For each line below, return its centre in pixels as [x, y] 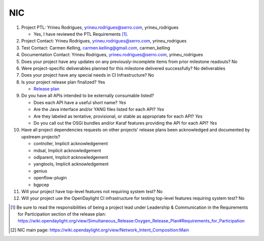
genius [40, 171]
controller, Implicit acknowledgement [71, 144]
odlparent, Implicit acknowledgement [71, 157]
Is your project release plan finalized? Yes [63, 82]
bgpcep [41, 185]
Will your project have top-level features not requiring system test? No [92, 191]
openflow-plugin [50, 178]
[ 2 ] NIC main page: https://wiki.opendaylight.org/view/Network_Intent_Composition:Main [100, 230]
